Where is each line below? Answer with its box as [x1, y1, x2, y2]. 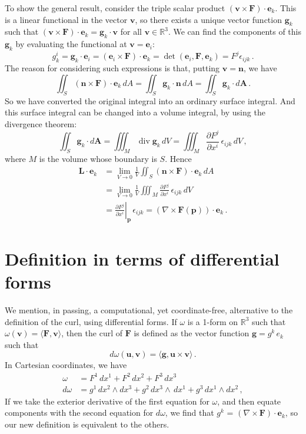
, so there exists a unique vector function [135, 13, 282, 25]
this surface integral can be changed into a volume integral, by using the [5, 106, 265, 118]
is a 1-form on [187, 315, 238, 327]
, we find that [165, 406, 214, 419]
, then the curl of [61, 327, 123, 339]
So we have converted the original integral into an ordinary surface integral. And [5, 94, 295, 107]
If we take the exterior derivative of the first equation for [5, 395, 209, 407]
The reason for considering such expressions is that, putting [5, 62, 220, 74]
